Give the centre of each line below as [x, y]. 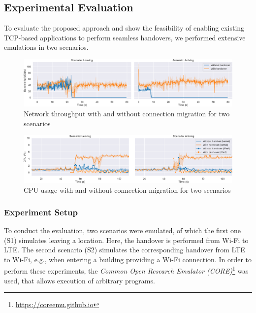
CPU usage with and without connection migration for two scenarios [127, 190]
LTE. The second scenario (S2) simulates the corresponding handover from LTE [125, 250]
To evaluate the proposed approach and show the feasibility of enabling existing [124, 28]
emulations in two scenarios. [46, 47]
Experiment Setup [41, 212]
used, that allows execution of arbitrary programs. [80, 280]
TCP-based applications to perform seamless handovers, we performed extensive [125, 37]
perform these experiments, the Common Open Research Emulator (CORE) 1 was [126, 270]
